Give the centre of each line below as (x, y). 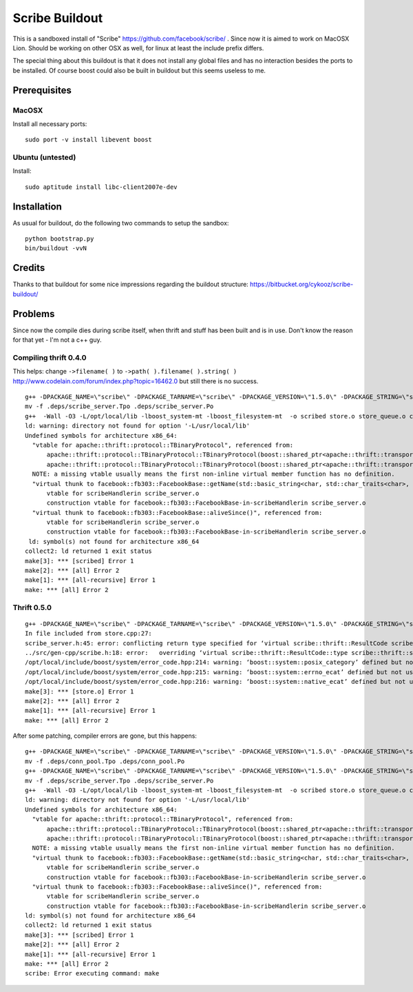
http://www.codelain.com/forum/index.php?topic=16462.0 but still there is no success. (136, 381)
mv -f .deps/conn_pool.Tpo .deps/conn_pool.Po (105, 761)
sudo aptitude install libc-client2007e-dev (102, 187)
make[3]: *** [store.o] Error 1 (80, 691)
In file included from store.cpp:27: (89, 634)
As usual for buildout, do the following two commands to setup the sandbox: (121, 223)
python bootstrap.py (60, 239)
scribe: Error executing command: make (92, 973)
